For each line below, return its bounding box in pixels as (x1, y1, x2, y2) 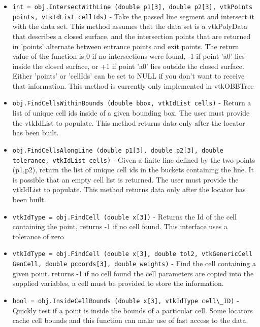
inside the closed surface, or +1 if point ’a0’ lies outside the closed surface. (12, 60, 244, 71)
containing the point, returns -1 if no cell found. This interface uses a (12, 221, 227, 232)
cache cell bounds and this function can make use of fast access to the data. (12, 315, 248, 325)
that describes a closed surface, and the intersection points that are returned (12, 30, 251, 41)
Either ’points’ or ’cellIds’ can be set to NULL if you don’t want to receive (12, 70, 245, 81)
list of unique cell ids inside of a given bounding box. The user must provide (12, 107, 250, 118)
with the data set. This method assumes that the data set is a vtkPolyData (12, 21, 247, 31)
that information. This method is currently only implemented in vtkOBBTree (12, 80, 254, 91)
